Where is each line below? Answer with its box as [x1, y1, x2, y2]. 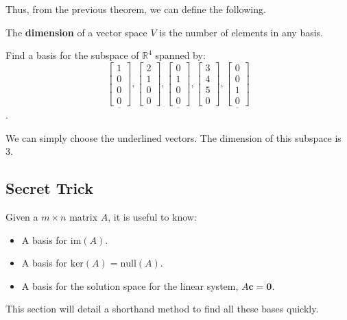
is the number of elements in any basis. [159, 25, 324, 39]
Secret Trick [5, 177, 93, 199]
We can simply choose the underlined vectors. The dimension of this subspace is [5, 130, 342, 145]
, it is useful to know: [108, 210, 197, 224]
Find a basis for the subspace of [5, 48, 139, 62]
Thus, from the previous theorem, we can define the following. [5, 2, 266, 16]
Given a [5, 210, 38, 224]
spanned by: [155, 48, 206, 62]
